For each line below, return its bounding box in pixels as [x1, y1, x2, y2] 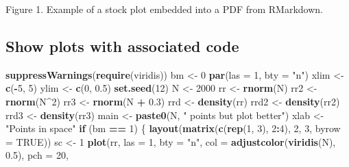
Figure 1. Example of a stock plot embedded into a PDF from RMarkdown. [5, 2, 323, 16]
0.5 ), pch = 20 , [5, 148, 69, 162]
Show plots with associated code [5, 35, 239, 56]
